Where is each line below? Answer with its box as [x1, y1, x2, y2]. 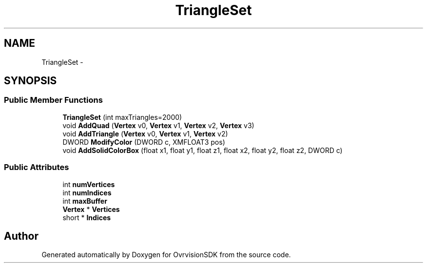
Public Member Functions [4, 95, 103, 105]
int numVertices [62, 180, 115, 189]
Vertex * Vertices [62, 205, 120, 213]
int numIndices [62, 188, 112, 197]
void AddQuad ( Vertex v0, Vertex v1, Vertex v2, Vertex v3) [62, 121, 254, 130]
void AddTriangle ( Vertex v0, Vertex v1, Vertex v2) [62, 129, 228, 138]
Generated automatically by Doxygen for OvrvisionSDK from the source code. [41, 250, 291, 259]
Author [4, 229, 39, 242]
